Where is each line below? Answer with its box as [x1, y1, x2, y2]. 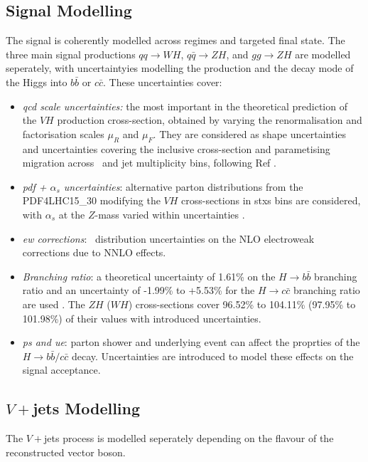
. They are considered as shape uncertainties [153, 126, 347, 141]
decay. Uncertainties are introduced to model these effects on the [71, 348, 354, 363]
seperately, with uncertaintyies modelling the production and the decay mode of [6, 61, 354, 75]
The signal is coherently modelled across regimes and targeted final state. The [6, 33, 345, 48]
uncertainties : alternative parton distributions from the [63, 179, 303, 194]
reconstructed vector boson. [6, 444, 126, 459]
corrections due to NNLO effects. [22, 245, 166, 260]
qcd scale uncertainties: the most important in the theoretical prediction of [22, 98, 347, 113]
